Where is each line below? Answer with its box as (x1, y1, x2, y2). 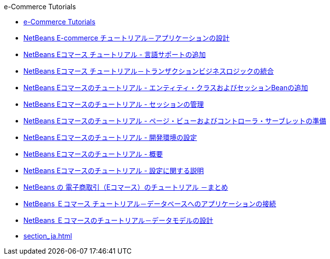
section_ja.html (23, 232, 72, 240)
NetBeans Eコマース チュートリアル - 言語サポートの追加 (23, 50, 206, 59)
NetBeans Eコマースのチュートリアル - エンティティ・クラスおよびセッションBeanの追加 (23, 83, 308, 92)
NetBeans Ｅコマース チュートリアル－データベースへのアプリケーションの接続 (23, 199, 276, 208)
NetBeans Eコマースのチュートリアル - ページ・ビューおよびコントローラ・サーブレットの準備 (23, 117, 326, 125)
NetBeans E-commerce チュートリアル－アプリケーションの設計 (23, 34, 230, 42)
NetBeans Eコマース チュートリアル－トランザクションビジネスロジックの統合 (23, 67, 274, 75)
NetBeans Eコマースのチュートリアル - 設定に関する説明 (23, 166, 204, 175)
